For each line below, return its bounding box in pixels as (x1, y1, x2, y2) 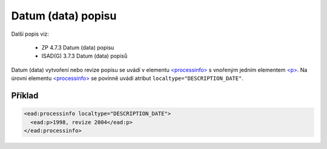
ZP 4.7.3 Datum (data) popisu (41, 44, 114, 51)
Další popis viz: (11, 30, 50, 38)
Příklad (11, 90, 39, 101)
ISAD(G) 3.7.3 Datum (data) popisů (41, 52, 128, 60)
